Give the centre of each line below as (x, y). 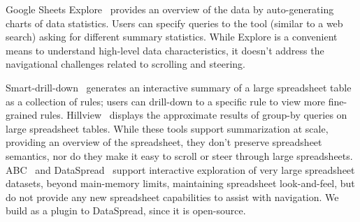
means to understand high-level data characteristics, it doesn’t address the (165, 50)
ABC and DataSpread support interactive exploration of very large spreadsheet (180, 169)
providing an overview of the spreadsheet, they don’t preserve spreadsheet (164, 142)
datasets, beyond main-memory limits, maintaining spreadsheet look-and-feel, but (180, 183)
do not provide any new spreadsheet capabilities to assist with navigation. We (172, 197)
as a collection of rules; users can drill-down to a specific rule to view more (166, 101)
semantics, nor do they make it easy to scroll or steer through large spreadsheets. (179, 155)
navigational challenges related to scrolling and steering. (125, 64)
